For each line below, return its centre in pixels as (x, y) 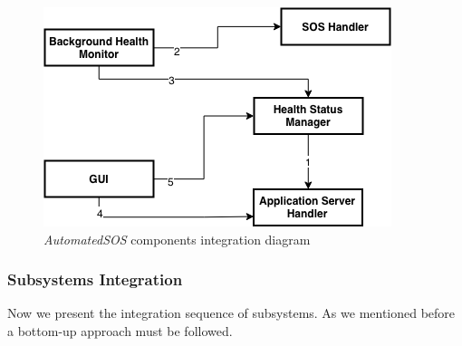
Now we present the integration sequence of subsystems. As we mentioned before (231, 313)
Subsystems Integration (95, 279)
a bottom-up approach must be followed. (120, 331)
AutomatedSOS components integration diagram (177, 239)
